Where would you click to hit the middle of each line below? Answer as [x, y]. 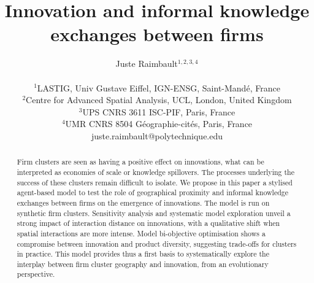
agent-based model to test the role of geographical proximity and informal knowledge [152, 192]
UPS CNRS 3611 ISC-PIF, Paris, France [159, 111]
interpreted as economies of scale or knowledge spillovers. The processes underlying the [155, 172]
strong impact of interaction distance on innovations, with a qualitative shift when [148, 223]
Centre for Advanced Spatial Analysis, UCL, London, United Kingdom [159, 100]
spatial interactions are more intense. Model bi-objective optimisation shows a [141, 233]
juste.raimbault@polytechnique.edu [157, 135]
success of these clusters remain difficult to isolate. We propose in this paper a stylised [155, 182]
